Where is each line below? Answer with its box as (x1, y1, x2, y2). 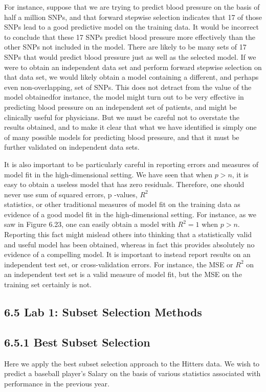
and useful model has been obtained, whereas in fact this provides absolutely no (4, 239, 255, 249)
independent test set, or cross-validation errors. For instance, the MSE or (4, 259, 233, 269)
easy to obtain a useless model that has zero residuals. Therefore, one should (4, 179, 245, 190)
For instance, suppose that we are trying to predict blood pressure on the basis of (4, 2, 260, 12)
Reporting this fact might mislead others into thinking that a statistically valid (4, 229, 252, 240)
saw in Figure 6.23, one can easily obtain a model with (4, 219, 175, 229)
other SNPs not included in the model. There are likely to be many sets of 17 (4, 41, 247, 52)
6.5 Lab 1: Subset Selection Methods (4, 304, 202, 320)
